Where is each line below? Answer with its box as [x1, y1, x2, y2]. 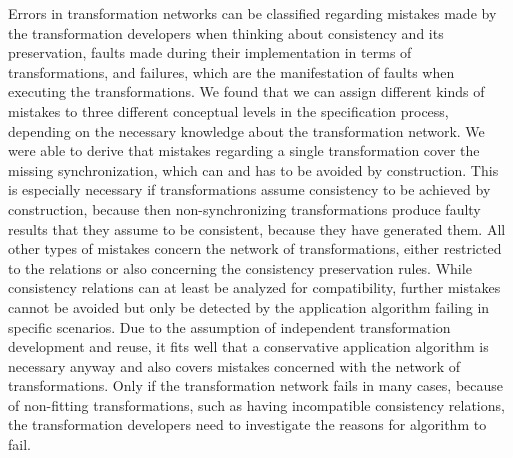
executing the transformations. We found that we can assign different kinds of [8, 81, 485, 102]
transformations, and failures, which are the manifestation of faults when [8, 61, 455, 82]
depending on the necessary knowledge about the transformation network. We [8, 120, 485, 141]
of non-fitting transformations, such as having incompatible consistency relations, [8, 394, 505, 415]
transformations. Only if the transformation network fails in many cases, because [8, 375, 504, 396]
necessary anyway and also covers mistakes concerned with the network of [8, 355, 461, 376]
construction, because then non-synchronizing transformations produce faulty [8, 198, 481, 219]
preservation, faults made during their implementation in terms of [8, 42, 412, 63]
